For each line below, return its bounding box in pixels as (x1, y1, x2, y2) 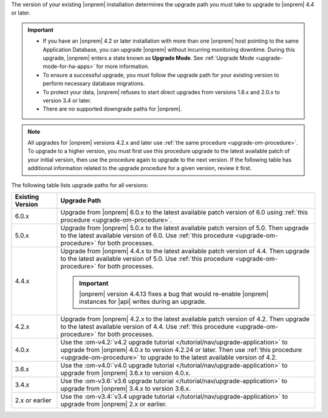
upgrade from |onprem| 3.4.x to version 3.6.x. (60, 385, 191, 393)
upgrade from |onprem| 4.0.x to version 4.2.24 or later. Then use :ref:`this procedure (60, 346, 302, 354)
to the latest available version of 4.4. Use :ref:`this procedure (60, 323, 234, 331)
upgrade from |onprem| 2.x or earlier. (60, 400, 167, 408)
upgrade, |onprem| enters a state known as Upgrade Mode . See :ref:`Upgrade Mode (43, 54, 255, 61)
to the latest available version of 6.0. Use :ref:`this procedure (60, 231, 234, 240)
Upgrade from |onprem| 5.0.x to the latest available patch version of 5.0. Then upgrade (60, 224, 309, 232)
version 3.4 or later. (43, 97, 92, 104)
